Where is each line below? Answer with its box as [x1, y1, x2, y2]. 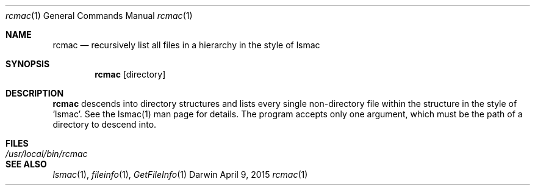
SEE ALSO [5, 159, 47, 169]
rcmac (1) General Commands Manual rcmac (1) [5, 10, 193, 21]
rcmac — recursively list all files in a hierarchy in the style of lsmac [52, 40, 320, 50]
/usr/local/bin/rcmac [5, 148, 88, 159]
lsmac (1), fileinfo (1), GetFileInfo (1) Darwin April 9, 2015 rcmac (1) [52, 169, 308, 180]
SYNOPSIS [5, 59, 50, 69]
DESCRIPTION [5, 88, 64, 98]
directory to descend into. [52, 119, 157, 130]
